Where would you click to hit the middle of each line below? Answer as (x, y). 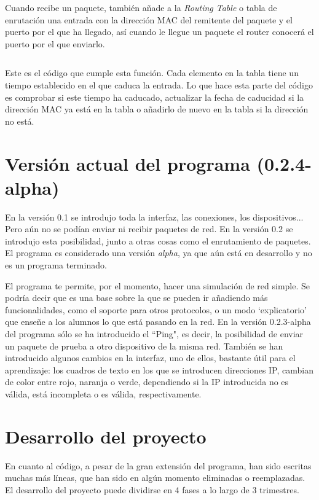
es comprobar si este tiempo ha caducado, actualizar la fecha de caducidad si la (155, 97)
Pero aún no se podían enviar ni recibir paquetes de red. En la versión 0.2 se (149, 229)
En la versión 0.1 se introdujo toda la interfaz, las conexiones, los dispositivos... (154, 217)
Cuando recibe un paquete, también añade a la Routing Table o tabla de (141, 7)
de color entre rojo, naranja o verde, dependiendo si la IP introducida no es (147, 382)
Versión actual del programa (128, 163)
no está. (20, 121)
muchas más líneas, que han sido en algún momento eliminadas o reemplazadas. (155, 478)
